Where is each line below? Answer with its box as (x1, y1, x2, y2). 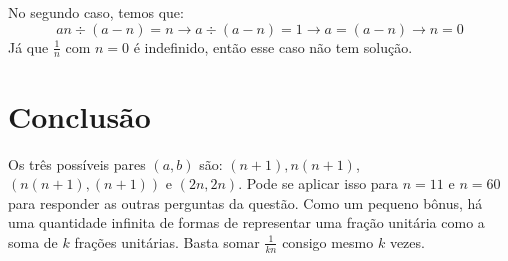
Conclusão (8, 95, 151, 136)
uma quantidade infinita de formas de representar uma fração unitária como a (8, 212, 485, 233)
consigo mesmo (282, 231, 374, 252)
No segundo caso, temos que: (8, 2, 184, 22)
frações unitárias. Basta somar (74, 231, 260, 252)
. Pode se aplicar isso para (238, 173, 399, 194)
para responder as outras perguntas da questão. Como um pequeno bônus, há (8, 192, 483, 213)
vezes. (389, 231, 425, 252)
